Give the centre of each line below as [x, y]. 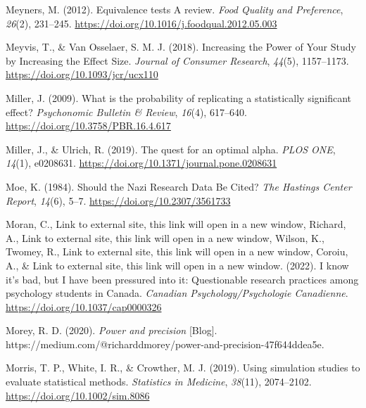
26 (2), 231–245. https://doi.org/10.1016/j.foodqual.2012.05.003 [141, 23]
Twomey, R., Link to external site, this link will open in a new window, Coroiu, [177, 251]
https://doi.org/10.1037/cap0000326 [84, 306]
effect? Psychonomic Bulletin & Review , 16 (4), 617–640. [126, 111]
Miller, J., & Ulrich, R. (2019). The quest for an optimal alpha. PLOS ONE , [171, 149]
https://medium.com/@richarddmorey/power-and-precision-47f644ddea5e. [165, 344]
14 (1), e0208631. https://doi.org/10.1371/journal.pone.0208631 [141, 163]
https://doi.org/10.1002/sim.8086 [78, 395]
